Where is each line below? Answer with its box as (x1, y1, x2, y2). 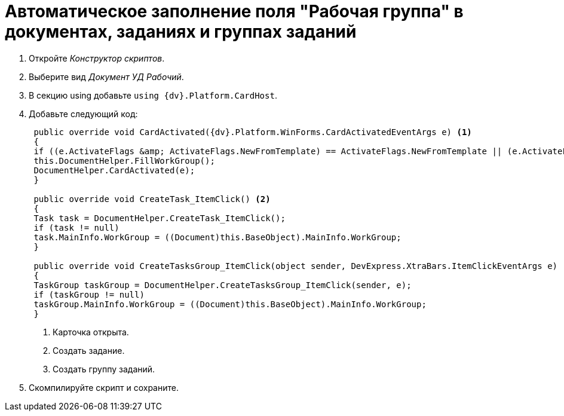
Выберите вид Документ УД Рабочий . (29, 71, 184, 82)
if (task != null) (33, 222, 119, 233)
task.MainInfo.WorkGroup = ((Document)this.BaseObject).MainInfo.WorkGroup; (33, 232, 401, 242)
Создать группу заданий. (53, 363, 155, 374)
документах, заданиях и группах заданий (5, 22, 357, 42)
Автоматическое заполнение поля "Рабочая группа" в (5, 1, 464, 22)
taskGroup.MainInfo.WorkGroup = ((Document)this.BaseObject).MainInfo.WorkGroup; (33, 299, 427, 309)
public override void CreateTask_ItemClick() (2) (33, 194, 271, 204)
